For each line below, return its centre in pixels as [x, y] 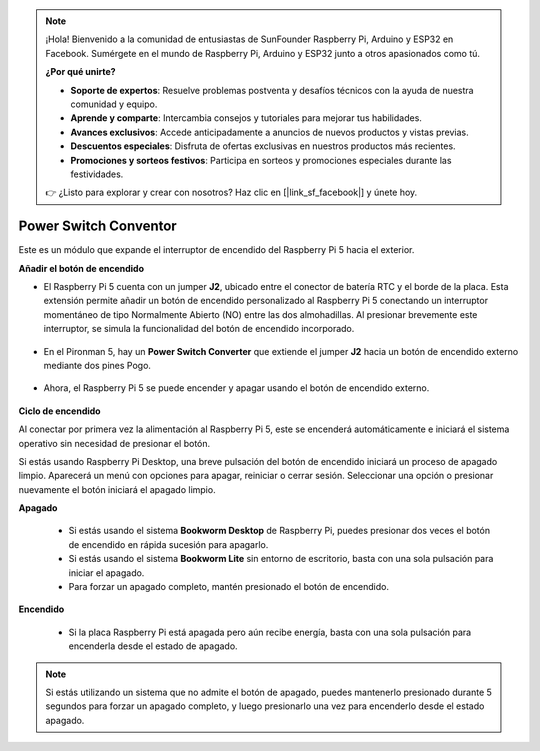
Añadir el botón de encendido [81, 268]
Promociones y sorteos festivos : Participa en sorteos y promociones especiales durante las [261, 160]
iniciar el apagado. [106, 572]
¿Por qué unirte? [80, 72]
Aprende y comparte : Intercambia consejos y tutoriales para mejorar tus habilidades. [246, 118]
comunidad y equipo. [114, 104]
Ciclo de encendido [59, 411]
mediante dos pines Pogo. [97, 365]
